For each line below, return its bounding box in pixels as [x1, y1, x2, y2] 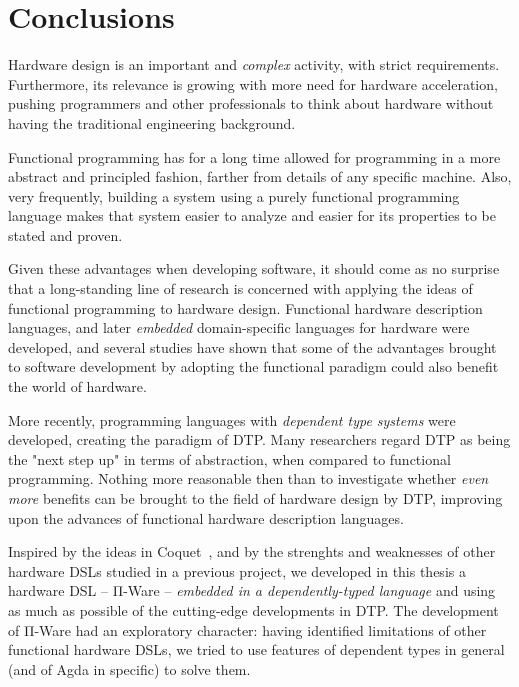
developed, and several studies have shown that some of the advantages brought [8, 336, 497, 357]
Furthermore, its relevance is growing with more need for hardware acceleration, [8, 73, 498, 94]
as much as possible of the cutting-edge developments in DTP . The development [8, 599, 499, 620]
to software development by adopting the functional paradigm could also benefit [8, 356, 499, 377]
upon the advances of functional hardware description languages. [8, 507, 404, 528]
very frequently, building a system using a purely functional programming [8, 185, 460, 206]
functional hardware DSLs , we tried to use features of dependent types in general [8, 639, 505, 660]
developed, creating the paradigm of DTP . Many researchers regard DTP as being [8, 429, 511, 450]
